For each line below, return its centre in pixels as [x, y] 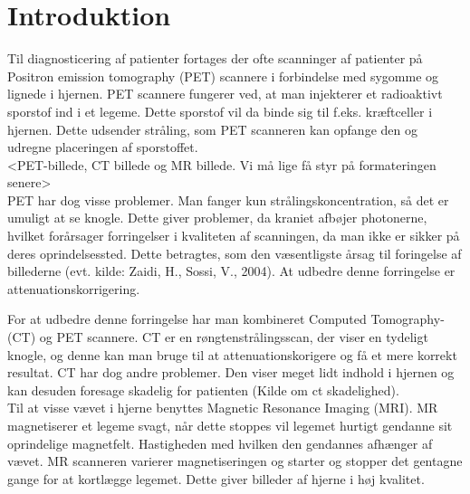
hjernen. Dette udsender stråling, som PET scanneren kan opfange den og [212, 129]
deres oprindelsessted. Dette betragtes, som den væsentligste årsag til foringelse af [235, 253]
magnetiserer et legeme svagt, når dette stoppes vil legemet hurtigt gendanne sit [230, 425]
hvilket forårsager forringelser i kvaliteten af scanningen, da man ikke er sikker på [234, 236]
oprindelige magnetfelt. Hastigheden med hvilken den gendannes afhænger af [220, 443]
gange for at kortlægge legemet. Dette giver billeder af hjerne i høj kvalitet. [216, 478]
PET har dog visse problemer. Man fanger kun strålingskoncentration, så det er [228, 199]
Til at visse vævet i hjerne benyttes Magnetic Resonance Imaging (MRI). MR [223, 408]
